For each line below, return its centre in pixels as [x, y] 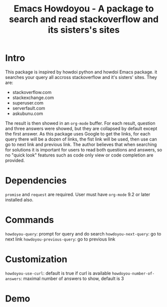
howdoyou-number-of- [133, 273]
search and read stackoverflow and [84, 19]
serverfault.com [29, 108]
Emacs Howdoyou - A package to [84, 9]
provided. [15, 160]
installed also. [19, 199]
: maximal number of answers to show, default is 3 [72, 278]
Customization [36, 259]
